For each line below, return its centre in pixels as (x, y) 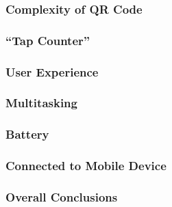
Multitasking (41, 103)
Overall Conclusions (62, 196)
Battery (27, 134)
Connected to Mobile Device (86, 166)
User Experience (52, 71)
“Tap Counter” (48, 40)
